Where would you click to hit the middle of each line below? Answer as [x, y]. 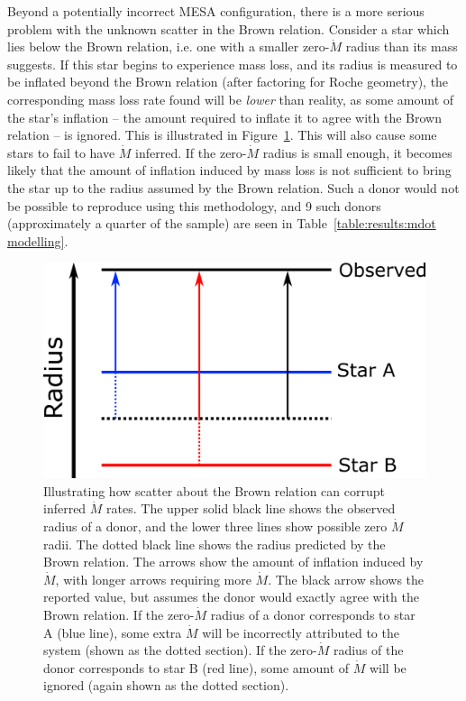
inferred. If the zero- [191, 152]
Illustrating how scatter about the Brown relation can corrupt [214, 490]
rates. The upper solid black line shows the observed [251, 508]
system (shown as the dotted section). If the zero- [180, 650]
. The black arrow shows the [346, 579]
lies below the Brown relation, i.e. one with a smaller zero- [169, 46]
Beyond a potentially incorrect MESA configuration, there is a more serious [216, 11]
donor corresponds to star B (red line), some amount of [196, 667]
